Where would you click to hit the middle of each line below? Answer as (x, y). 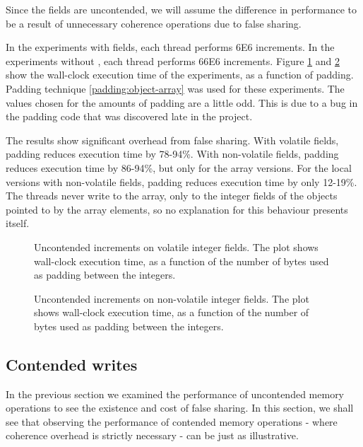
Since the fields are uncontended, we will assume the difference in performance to (181, 9)
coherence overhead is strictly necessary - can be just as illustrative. (152, 435)
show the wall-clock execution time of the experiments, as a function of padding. (180, 75)
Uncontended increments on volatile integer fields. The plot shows (176, 246)
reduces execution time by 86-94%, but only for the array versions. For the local (179, 167)
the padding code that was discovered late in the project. (129, 116)
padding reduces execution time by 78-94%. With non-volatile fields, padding (172, 154)
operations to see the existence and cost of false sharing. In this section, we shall (180, 408)
